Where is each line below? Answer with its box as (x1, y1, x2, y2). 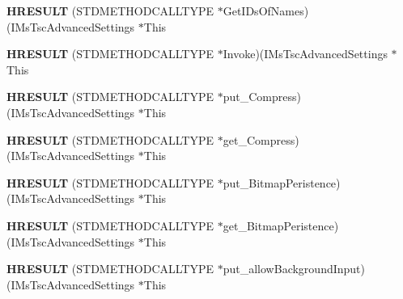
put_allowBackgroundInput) (223, 260, 365, 277)
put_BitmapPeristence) (223, 174, 341, 191)
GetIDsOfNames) (223, 2, 309, 19)
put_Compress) (223, 88, 301, 105)
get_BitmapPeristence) (223, 217, 339, 234)
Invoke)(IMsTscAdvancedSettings (223, 45, 388, 62)
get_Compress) (223, 131, 299, 148)
